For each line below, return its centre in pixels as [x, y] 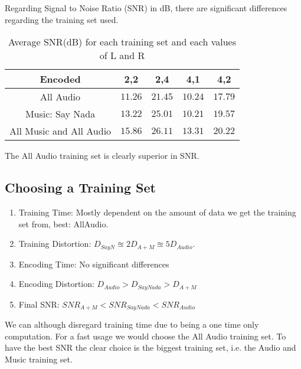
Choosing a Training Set [80, 187]
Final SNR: [39, 304]
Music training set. [39, 359]
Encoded [60, 79]
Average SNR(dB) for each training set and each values [122, 42]
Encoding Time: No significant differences [94, 264]
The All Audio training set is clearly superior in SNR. [102, 156]
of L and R [122, 55]
